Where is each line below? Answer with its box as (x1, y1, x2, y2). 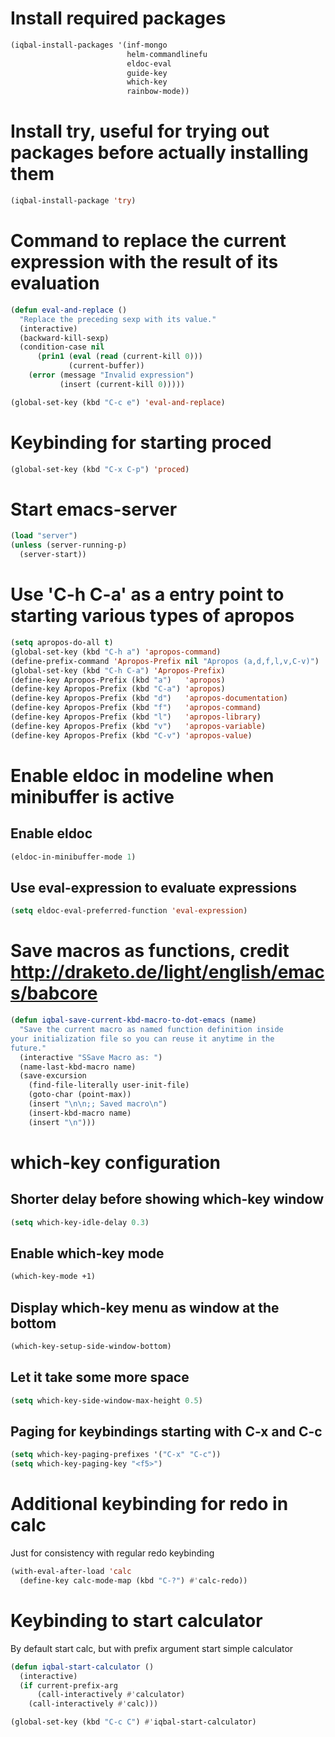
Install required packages (10, 7, 227, 30)
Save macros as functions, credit (10, 940, 290, 962)
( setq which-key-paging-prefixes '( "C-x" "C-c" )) (10, 1450, 222, 1460)
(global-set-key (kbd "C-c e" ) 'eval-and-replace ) (10, 397, 226, 407)
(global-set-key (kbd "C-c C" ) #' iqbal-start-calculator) (10, 1717, 257, 1727)
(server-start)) (19, 550, 87, 560)
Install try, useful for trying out (10, 120, 270, 143)
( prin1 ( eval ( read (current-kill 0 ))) (36, 352, 203, 362)
